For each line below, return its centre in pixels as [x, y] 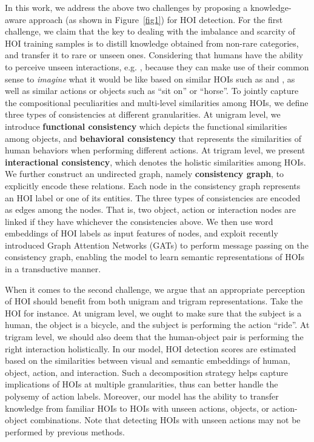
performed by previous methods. [65, 431]
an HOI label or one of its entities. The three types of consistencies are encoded [153, 197]
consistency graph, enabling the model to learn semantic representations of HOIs [155, 257]
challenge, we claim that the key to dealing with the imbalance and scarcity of [150, 31]
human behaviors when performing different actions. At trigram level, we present [155, 150]
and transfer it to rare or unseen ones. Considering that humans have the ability [154, 55]
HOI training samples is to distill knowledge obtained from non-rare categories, [152, 43]
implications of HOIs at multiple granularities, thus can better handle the [142, 384]
